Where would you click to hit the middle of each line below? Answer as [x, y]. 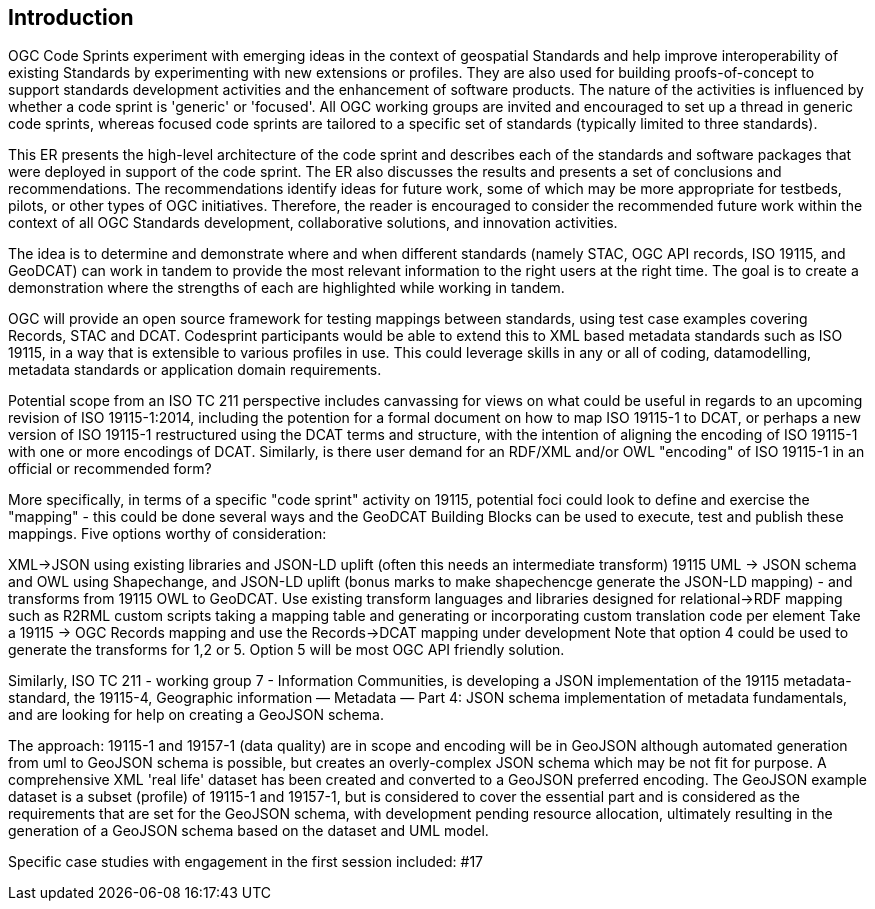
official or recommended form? [110, 469]
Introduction [71, 17]
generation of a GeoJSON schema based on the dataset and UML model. [248, 831]
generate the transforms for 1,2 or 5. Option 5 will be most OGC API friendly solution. [286, 650]
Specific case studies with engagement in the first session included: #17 [246, 862]
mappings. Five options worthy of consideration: [167, 534]
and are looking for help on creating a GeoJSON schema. [196, 715]
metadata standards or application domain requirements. [195, 370]
